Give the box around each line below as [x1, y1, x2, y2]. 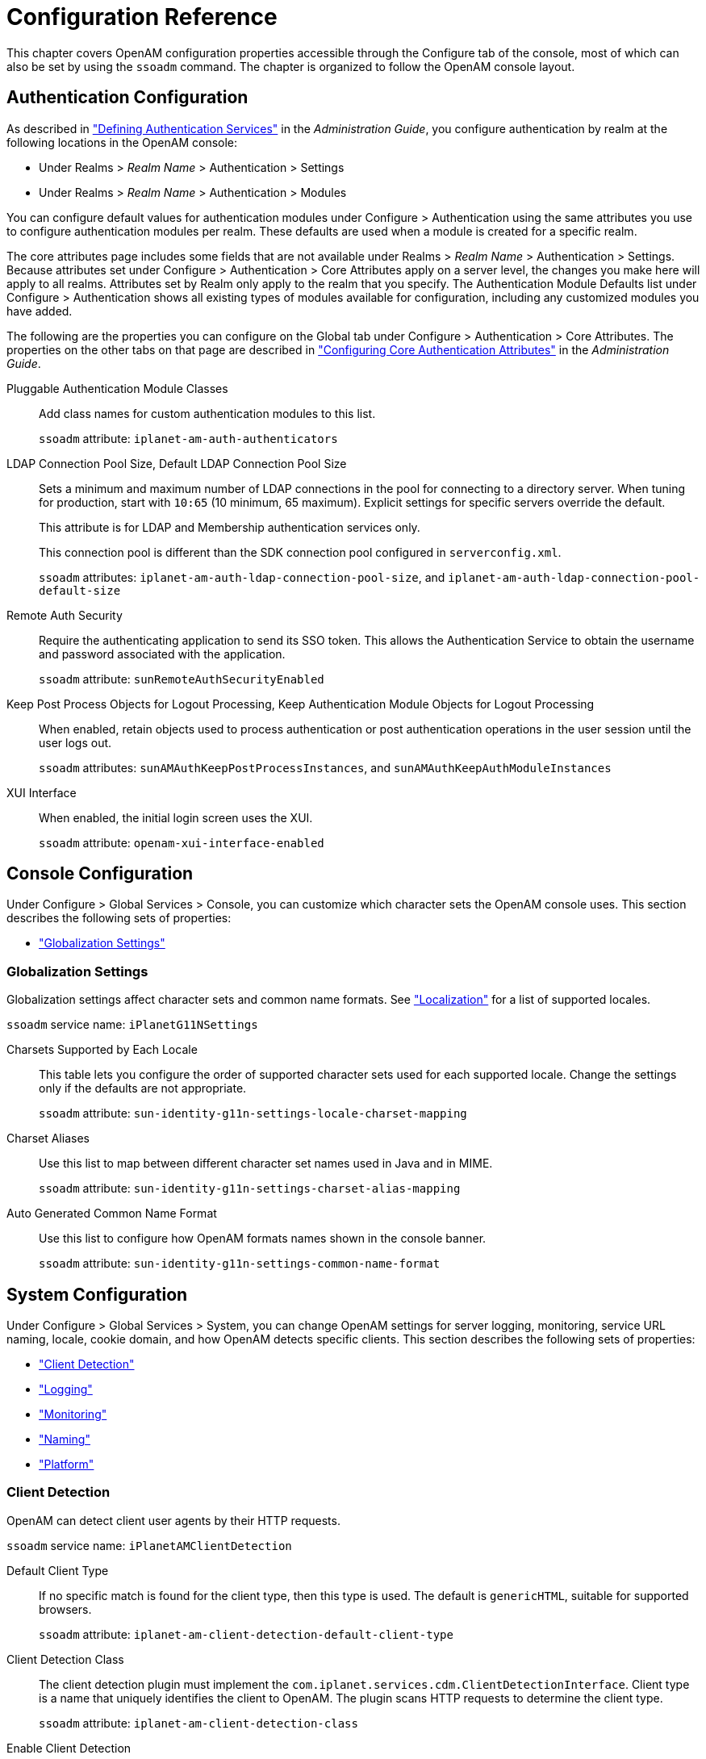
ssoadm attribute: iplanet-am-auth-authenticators [39, 431, 338, 445]
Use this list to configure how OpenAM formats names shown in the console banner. [39, 1231, 487, 1246]
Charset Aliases [6, 1131, 90, 1146]
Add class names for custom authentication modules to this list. [39, 406, 376, 420]
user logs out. [39, 735, 112, 750]
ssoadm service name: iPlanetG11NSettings [6, 1017, 258, 1032]
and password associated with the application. [39, 646, 286, 661]
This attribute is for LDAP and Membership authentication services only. [39, 520, 420, 534]
